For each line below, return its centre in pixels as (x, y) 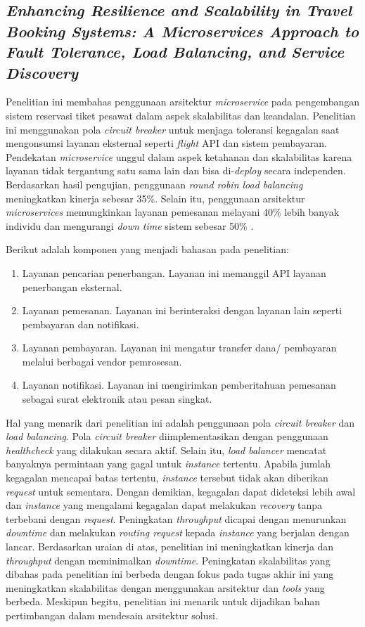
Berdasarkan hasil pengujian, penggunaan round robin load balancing (154, 184)
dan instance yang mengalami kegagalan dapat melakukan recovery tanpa (164, 505)
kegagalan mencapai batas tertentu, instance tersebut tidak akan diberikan (167, 478)
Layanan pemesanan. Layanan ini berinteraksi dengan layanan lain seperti (182, 310)
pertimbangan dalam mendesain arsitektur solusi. (112, 615)
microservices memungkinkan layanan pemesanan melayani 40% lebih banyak (173, 212)
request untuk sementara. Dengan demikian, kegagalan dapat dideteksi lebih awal (181, 491)
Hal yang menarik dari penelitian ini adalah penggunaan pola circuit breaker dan (180, 422)
